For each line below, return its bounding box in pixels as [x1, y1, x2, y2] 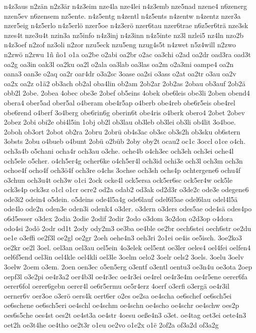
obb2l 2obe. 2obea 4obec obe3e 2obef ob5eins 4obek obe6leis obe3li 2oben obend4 [4, 88, 250, 98]
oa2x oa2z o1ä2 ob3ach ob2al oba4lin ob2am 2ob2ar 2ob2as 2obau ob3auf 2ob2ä [4, 78, 246, 88]
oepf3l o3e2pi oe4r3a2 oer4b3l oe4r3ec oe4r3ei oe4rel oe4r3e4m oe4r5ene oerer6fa [4, 271, 248, 281]
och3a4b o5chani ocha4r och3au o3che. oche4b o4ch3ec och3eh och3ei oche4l [4, 145, 234, 156]
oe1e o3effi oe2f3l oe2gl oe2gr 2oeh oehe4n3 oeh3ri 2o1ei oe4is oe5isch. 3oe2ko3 [4, 233, 242, 243]
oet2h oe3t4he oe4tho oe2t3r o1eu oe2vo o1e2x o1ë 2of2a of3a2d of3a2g [4, 319, 219, 330]
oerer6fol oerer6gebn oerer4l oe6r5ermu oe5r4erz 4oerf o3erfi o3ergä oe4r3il [4, 281, 229, 291]
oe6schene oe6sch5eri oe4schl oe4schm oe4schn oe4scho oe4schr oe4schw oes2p [4, 300, 239, 310]
